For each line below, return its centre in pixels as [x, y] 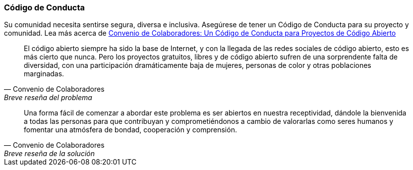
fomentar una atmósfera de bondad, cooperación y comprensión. [130, 130]
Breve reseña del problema [48, 98]
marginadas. [44, 74]
